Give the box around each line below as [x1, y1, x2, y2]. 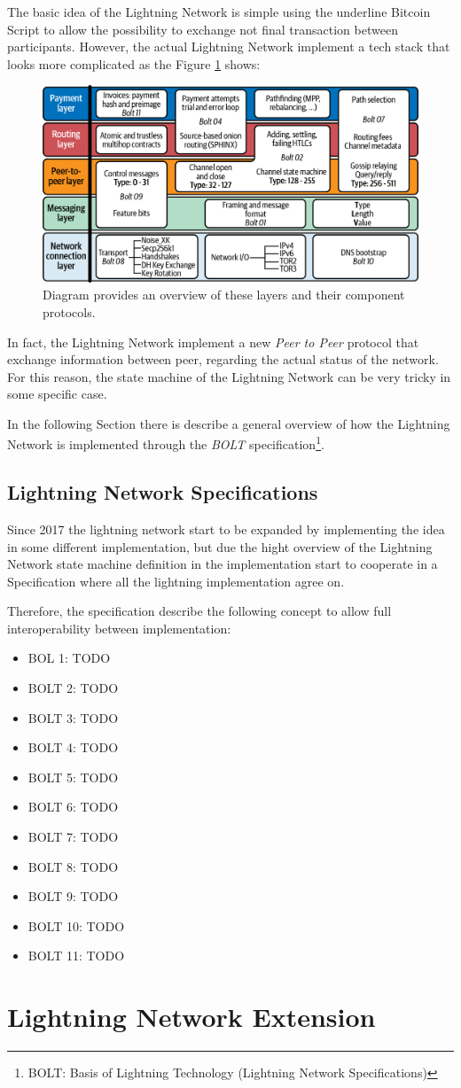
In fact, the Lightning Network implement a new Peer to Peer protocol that [7, 332, 419, 351]
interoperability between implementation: [7, 618, 231, 637]
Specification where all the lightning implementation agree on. [7, 571, 345, 590]
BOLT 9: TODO [27, 887, 119, 905]
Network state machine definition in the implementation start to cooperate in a [7, 555, 438, 573]
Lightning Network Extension [7, 999, 376, 1035]
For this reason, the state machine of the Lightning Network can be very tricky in [7, 367, 451, 385]
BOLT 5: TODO [27, 767, 119, 786]
